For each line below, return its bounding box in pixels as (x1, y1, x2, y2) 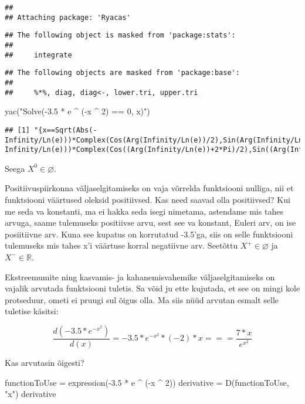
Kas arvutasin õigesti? (5, 356, 84, 368)
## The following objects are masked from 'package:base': (5, 69, 240, 77)
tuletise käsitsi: (5, 305, 59, 317)
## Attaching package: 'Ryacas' (5, 13, 131, 22)
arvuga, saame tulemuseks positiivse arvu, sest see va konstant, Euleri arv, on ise (5, 216, 296, 229)
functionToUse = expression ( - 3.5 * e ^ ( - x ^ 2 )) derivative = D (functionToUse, (5, 376, 289, 388)
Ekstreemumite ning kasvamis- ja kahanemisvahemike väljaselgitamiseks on (5, 270, 275, 283)
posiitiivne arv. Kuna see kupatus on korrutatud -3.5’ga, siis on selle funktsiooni (5, 228, 293, 240)
